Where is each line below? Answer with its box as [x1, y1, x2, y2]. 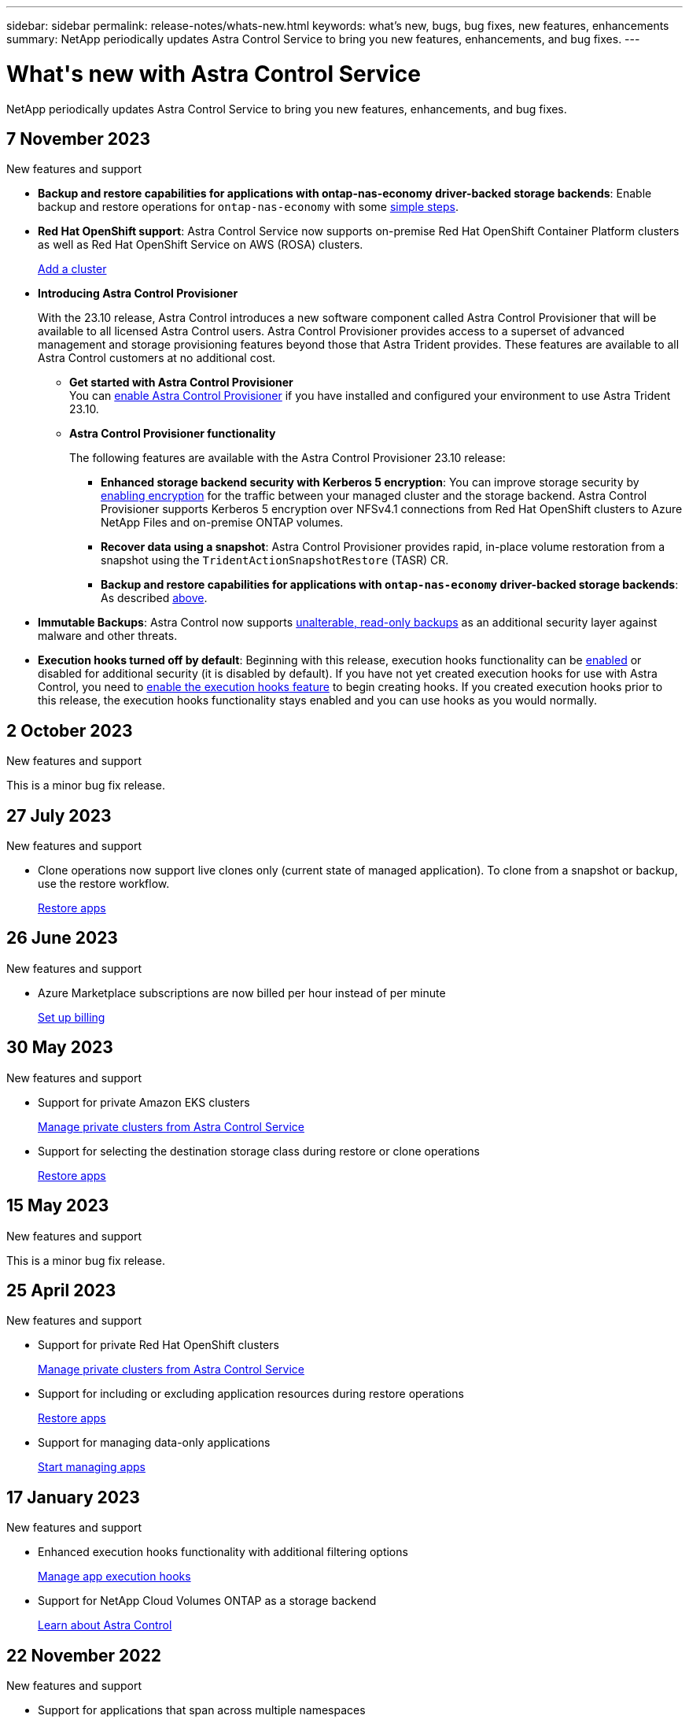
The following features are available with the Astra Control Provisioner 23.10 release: [69, 451, 506, 465]
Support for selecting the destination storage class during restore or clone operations [38, 1144, 480, 1158]
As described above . [101, 591, 208, 605]
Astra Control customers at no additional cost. [38, 351, 276, 365]
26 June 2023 [6, 928, 118, 948]
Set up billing [38, 1010, 105, 1024]
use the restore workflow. [38, 877, 170, 891]
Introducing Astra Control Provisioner [38, 286, 238, 301]
